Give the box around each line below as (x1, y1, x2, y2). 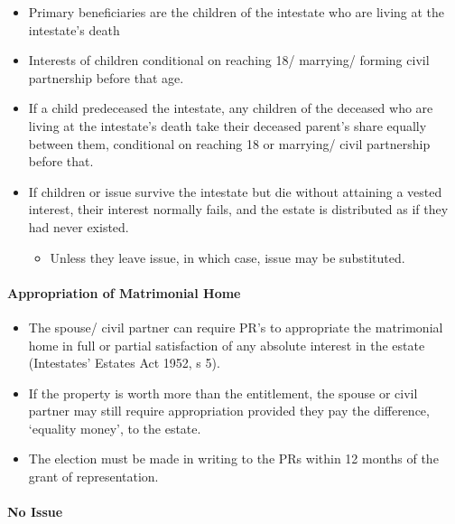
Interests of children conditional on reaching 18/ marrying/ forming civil (28, 51, 430, 70)
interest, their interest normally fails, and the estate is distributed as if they (28, 200, 449, 219)
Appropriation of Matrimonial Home (7, 283, 241, 302)
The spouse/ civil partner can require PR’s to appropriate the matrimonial (28, 317, 443, 336)
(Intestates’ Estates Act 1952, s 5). (28, 353, 220, 372)
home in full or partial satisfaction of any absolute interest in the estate (28, 335, 425, 354)
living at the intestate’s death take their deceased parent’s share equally (28, 116, 427, 135)
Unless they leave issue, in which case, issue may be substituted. (50, 248, 405, 267)
